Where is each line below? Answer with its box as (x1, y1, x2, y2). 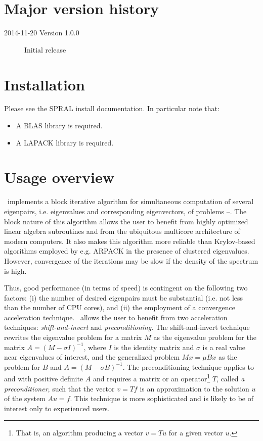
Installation (4, 74, 85, 94)
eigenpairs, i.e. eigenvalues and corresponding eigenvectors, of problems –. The (4, 206, 247, 216)
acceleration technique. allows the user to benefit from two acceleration (4, 312, 228, 322)
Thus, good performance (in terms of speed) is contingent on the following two (4, 282, 248, 293)
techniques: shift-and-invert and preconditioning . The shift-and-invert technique (4, 322, 250, 332)
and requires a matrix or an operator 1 (93, 372, 210, 384)
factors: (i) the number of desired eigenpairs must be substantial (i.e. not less (4, 292, 243, 303)
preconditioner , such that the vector (4, 383, 115, 394)
